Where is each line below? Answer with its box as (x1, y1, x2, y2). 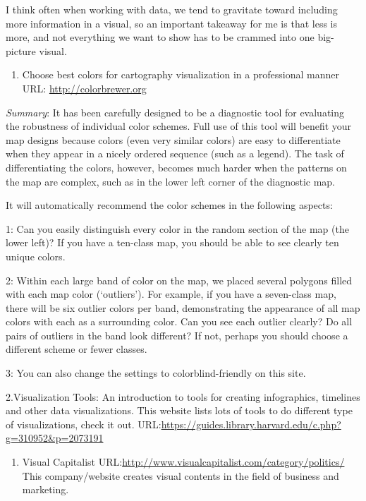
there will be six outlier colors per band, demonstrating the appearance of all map (6, 300, 360, 315)
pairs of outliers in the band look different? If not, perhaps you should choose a (6, 327, 348, 342)
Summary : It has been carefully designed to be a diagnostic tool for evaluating (6, 104, 345, 119)
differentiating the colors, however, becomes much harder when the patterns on (6, 159, 347, 174)
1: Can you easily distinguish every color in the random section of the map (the (6, 221, 349, 236)
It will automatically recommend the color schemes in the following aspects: (6, 198, 333, 212)
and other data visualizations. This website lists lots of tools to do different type (6, 403, 353, 418)
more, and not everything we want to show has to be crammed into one (6, 30, 315, 44)
